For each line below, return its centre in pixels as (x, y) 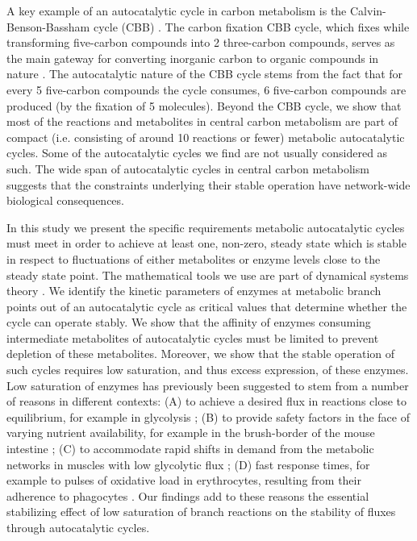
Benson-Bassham (48, 26)
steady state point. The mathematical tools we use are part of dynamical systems (208, 275)
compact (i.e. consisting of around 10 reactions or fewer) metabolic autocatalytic (206, 137)
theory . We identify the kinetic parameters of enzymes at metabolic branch (194, 291)
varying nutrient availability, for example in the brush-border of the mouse (191, 433)
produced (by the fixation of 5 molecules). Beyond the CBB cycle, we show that (204, 105)
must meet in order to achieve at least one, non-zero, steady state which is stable (206, 243)
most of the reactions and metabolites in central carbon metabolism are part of (202, 121)
